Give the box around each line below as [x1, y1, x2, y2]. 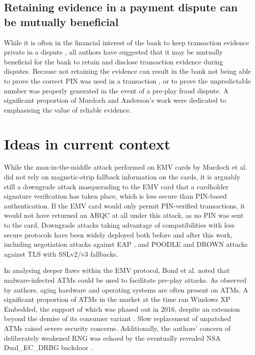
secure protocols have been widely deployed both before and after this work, [4, 229, 232, 239]
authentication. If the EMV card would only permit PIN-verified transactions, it [4, 200, 245, 210]
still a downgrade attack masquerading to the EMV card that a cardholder [4, 181, 229, 191]
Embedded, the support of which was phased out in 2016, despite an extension [4, 303, 240, 314]
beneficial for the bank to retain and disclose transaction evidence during [4, 56, 223, 66]
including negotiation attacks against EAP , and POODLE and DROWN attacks [4, 239, 248, 249]
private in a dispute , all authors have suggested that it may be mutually [4, 47, 223, 57]
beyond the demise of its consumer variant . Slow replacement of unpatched [4, 313, 231, 324]
